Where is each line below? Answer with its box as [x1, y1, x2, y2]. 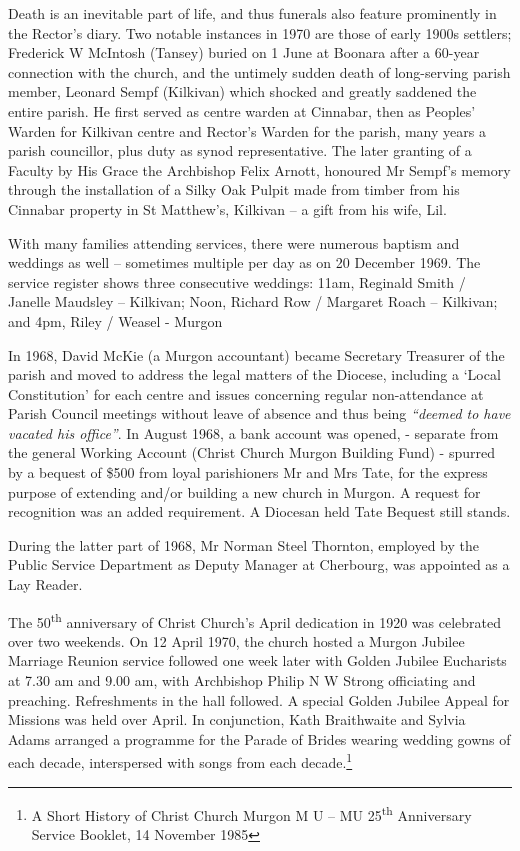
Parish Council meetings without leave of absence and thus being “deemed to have [8, 403, 511, 424]
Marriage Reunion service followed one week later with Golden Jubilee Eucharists [8, 650, 507, 671]
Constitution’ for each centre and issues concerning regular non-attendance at [8, 383, 484, 404]
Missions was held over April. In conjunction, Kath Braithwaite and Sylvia [8, 709, 466, 730]
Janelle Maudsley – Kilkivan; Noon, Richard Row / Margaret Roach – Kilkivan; [8, 291, 498, 312]
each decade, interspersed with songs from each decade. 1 [8, 749, 353, 773]
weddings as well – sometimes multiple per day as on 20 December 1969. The [8, 252, 481, 273]
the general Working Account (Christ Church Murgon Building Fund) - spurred [8, 442, 496, 463]
